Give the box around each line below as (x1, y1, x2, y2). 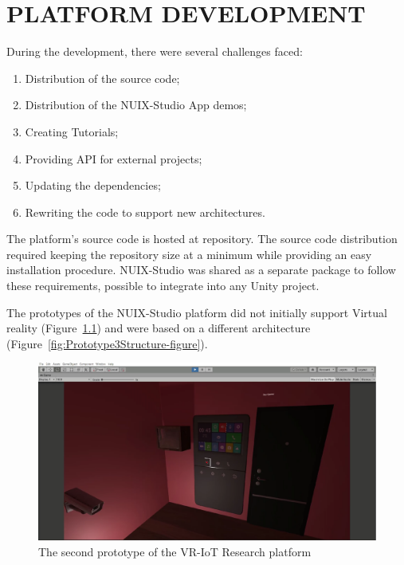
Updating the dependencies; (25, 177, 161, 194)
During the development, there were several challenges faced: (6, 43, 303, 60)
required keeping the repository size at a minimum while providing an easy (6, 245, 372, 262)
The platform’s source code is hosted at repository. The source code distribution (6, 230, 398, 247)
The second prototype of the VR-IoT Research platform (38, 543, 312, 559)
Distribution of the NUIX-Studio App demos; (25, 96, 247, 113)
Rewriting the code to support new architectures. (25, 203, 265, 220)
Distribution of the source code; (25, 69, 180, 86)
